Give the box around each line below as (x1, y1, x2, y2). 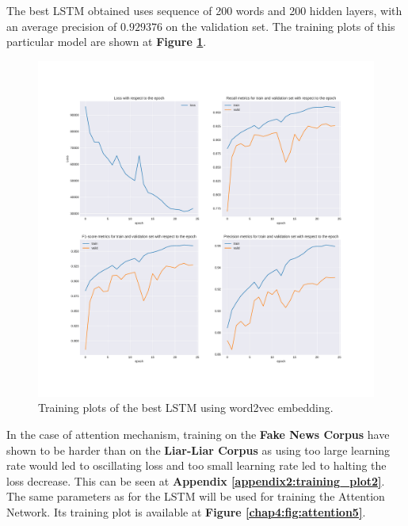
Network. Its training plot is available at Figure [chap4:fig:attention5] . (6, 503, 366, 520)
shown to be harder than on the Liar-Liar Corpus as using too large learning (6, 441, 391, 458)
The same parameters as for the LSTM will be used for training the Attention (6, 488, 385, 505)
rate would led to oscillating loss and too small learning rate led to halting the (6, 457, 387, 474)
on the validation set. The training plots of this (166, 17, 395, 34)
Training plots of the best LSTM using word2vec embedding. (38, 399, 334, 416)
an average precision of (6, 17, 117, 34)
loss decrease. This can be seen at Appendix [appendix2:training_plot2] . (6, 472, 385, 489)
